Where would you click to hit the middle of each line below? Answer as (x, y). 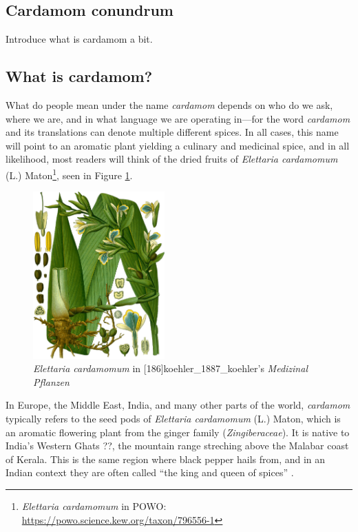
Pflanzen (51, 381)
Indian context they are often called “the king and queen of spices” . (150, 472)
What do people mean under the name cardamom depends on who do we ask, (169, 105)
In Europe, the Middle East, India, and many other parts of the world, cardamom (178, 405)
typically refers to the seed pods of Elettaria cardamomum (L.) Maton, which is (173, 418)
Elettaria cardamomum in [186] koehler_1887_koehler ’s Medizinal (170, 368)
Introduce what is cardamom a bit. (79, 39)
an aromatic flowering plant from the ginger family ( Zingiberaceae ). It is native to (178, 432)
